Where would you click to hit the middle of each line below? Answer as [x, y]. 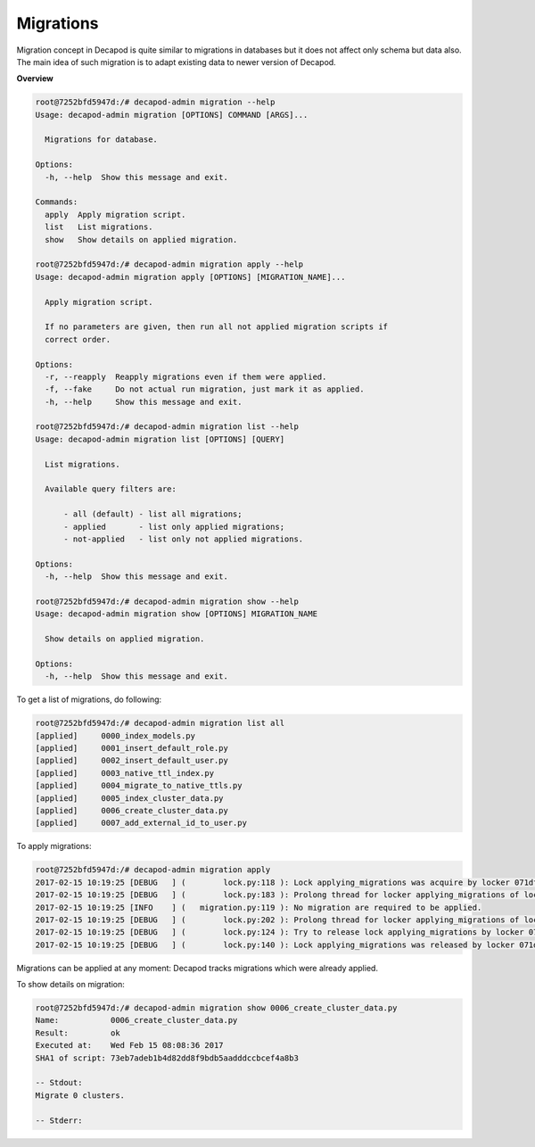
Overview [35, 78]
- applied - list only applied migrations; [174, 527]
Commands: [57, 202]
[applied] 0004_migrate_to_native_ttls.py [139, 786]
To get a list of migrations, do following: [89, 699]
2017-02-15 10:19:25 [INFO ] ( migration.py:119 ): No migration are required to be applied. [259, 907]
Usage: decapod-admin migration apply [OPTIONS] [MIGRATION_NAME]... [190, 277]
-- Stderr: [59, 1120]
